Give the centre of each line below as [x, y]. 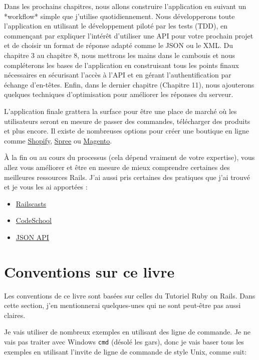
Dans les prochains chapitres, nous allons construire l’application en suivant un [125, 6]
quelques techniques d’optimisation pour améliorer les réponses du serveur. [119, 94]
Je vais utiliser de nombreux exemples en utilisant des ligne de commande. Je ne [127, 332]
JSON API [32, 237]
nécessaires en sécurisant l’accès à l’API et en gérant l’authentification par [118, 75]
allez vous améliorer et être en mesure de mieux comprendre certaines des [117, 167]
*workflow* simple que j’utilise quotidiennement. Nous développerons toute [119, 16]
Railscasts [31, 203]
